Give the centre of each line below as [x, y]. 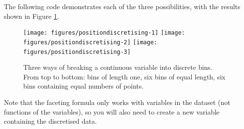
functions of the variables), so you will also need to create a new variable [112, 111]
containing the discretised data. [50, 121]
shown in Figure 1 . [31, 16]
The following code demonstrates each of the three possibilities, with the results [122, 6]
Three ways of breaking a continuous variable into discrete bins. [118, 67]
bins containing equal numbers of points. [84, 86]
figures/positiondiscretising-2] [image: [90, 42]
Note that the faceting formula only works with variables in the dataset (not [117, 102]
